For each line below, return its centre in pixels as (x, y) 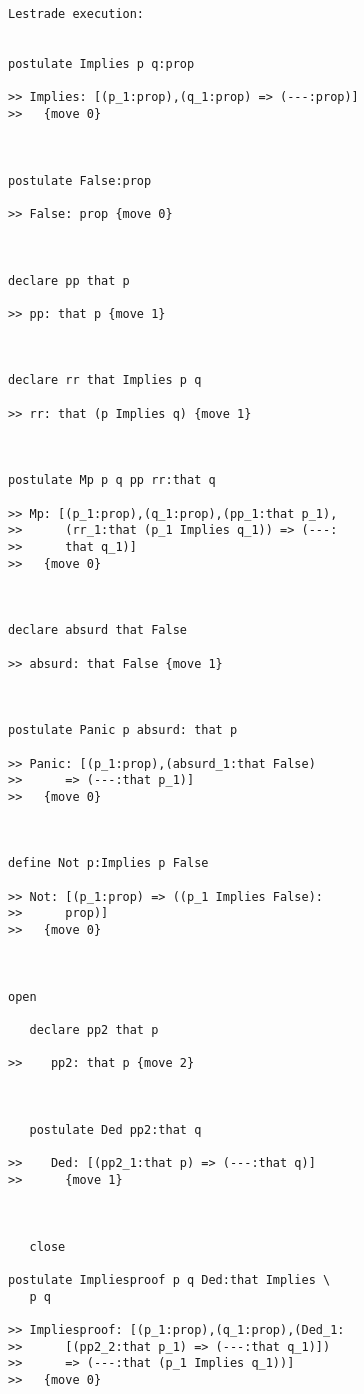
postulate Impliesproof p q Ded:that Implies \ (169, 1279)
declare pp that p (69, 280)
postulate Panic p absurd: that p (123, 730)
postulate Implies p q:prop (101, 63)
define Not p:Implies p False (108, 863)
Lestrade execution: (76, 14)
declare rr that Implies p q (105, 380)
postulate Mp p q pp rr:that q (112, 480)
